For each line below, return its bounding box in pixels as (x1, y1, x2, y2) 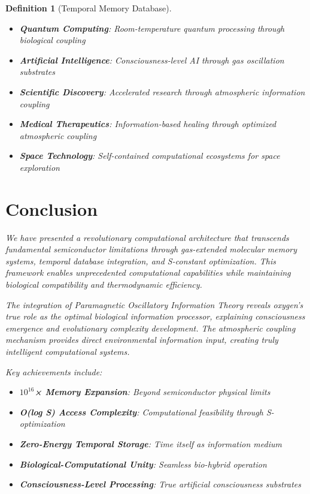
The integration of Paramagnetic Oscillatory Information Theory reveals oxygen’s (5, 298, 303, 311)
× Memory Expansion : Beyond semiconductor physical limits (34, 385, 271, 398)
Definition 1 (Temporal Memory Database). (5, 2, 172, 14)
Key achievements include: (5, 365, 102, 378)
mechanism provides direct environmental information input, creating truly (5, 333, 278, 346)
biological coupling (19, 34, 86, 46)
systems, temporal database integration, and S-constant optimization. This (5, 254, 276, 267)
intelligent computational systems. (5, 345, 130, 357)
